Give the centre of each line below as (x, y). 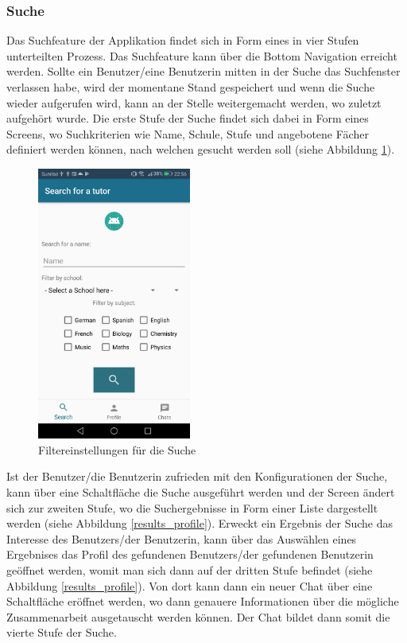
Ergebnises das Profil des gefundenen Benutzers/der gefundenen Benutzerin (190, 554)
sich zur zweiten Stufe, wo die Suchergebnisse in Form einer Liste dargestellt (192, 507)
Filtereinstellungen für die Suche (117, 449)
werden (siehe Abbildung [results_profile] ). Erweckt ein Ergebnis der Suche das (200, 523)
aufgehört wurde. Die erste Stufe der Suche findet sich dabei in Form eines (188, 118)
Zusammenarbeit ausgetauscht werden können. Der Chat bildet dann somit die (198, 616)
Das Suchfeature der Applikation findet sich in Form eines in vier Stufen (183, 40)
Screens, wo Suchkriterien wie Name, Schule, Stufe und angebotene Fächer (188, 133)
